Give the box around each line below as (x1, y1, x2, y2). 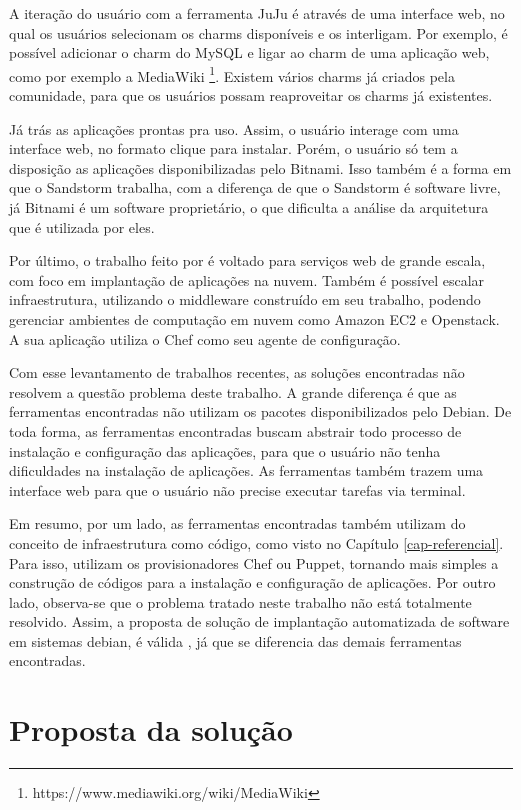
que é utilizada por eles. (9, 216, 155, 237)
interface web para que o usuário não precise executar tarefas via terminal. (9, 479, 466, 500)
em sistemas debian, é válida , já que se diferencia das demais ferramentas (9, 630, 462, 651)
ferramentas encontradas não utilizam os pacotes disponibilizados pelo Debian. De (9, 401, 512, 422)
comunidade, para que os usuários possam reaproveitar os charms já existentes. (9, 85, 493, 106)
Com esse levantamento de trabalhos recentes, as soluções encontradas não (9, 362, 465, 383)
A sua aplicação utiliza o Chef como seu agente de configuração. (9, 328, 401, 349)
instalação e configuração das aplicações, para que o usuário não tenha (9, 440, 441, 461)
